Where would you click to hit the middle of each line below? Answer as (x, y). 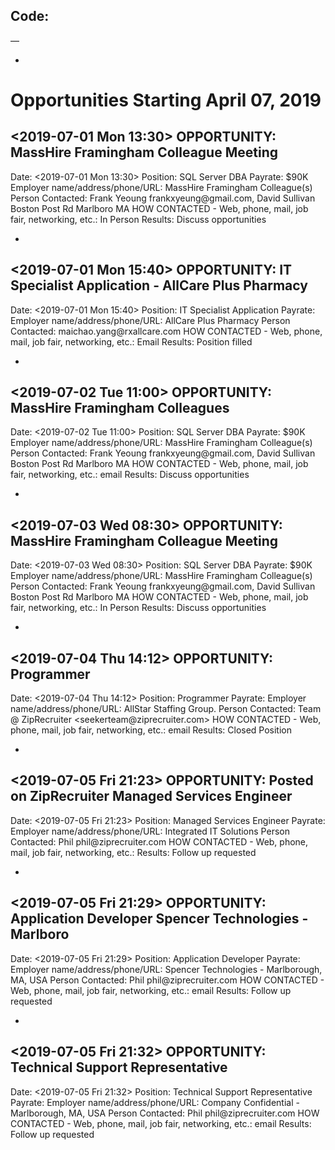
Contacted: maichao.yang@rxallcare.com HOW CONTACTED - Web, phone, (166, 331)
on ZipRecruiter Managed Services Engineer (151, 796)
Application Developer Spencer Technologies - (159, 919)
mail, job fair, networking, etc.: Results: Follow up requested (133, 852)
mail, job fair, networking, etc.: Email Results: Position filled (131, 341)
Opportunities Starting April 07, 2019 (166, 100)
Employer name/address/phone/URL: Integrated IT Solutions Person (150, 831)
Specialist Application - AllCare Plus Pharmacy (159, 285)
